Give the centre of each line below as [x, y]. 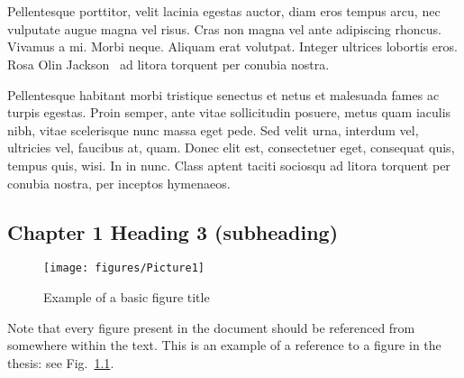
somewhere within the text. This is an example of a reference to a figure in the [224, 345]
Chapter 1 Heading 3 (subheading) [173, 231]
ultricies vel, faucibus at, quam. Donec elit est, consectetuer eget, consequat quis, [231, 148]
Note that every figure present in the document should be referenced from [211, 327]
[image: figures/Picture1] [124, 268]
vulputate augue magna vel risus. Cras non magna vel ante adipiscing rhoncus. [224, 28]
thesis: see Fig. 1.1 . [61, 362]
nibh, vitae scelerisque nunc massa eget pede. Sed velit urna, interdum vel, [213, 129]
